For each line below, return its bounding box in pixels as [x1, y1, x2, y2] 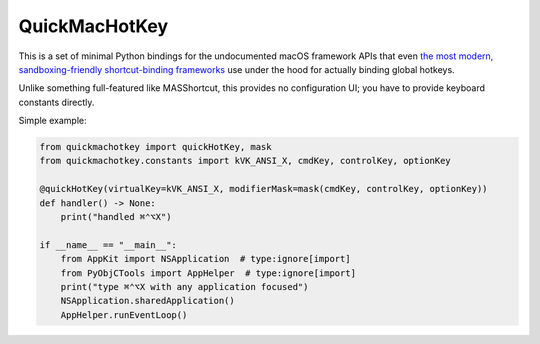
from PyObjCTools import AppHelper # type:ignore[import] [60, 267, 357, 279]
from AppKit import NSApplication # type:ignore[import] [60, 253, 351, 265]
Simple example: [18, 115, 87, 127]
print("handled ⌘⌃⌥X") [60, 211, 172, 223]
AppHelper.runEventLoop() [60, 309, 188, 320]
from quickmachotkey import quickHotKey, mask [39, 141, 272, 153]
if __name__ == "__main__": [39, 239, 177, 250]
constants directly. [18, 96, 95, 108]
